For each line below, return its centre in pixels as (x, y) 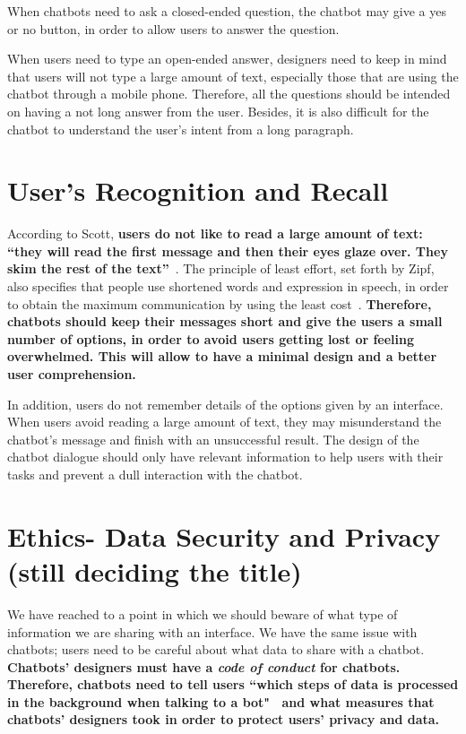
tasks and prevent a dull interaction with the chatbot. (155, 474)
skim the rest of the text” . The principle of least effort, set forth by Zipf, (221, 268)
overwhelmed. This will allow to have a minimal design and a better (222, 356)
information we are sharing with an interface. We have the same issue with (212, 631)
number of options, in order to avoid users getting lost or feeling (211, 338)
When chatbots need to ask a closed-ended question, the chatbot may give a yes (227, 11)
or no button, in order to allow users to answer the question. (173, 28)
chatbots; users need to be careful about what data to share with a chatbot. (216, 649)
